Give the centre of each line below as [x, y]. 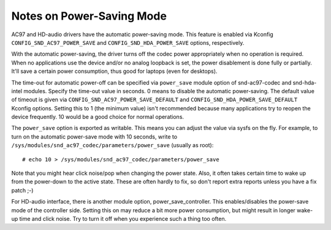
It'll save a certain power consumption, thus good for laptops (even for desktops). [114, 71]
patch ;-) [22, 190]
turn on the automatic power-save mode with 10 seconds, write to [94, 136]
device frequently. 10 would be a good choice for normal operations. [97, 117]
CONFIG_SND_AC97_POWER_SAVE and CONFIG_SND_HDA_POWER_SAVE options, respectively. [128, 42]
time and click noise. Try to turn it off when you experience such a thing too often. [123, 218]
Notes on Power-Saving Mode [89, 16]
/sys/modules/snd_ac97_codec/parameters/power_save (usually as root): [112, 145]
